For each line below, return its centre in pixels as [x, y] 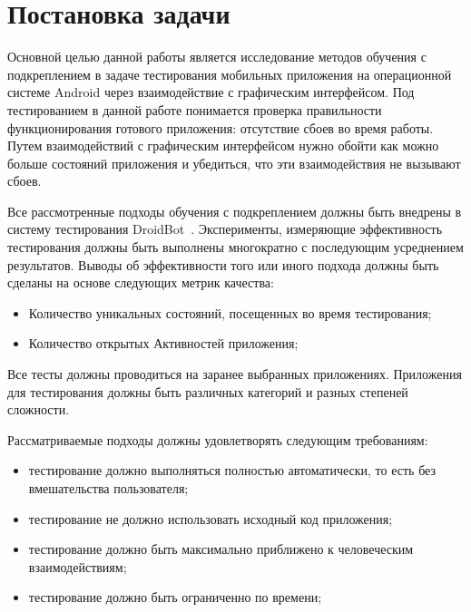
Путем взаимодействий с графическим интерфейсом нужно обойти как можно [223, 146]
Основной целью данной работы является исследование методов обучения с [217, 57]
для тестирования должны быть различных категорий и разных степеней [208, 391]
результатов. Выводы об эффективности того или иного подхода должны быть [223, 264]
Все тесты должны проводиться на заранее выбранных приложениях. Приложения [235, 374]
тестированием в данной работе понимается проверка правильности [195, 109]
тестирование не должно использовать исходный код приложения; [211, 518]
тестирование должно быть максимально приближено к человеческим [221, 549]
